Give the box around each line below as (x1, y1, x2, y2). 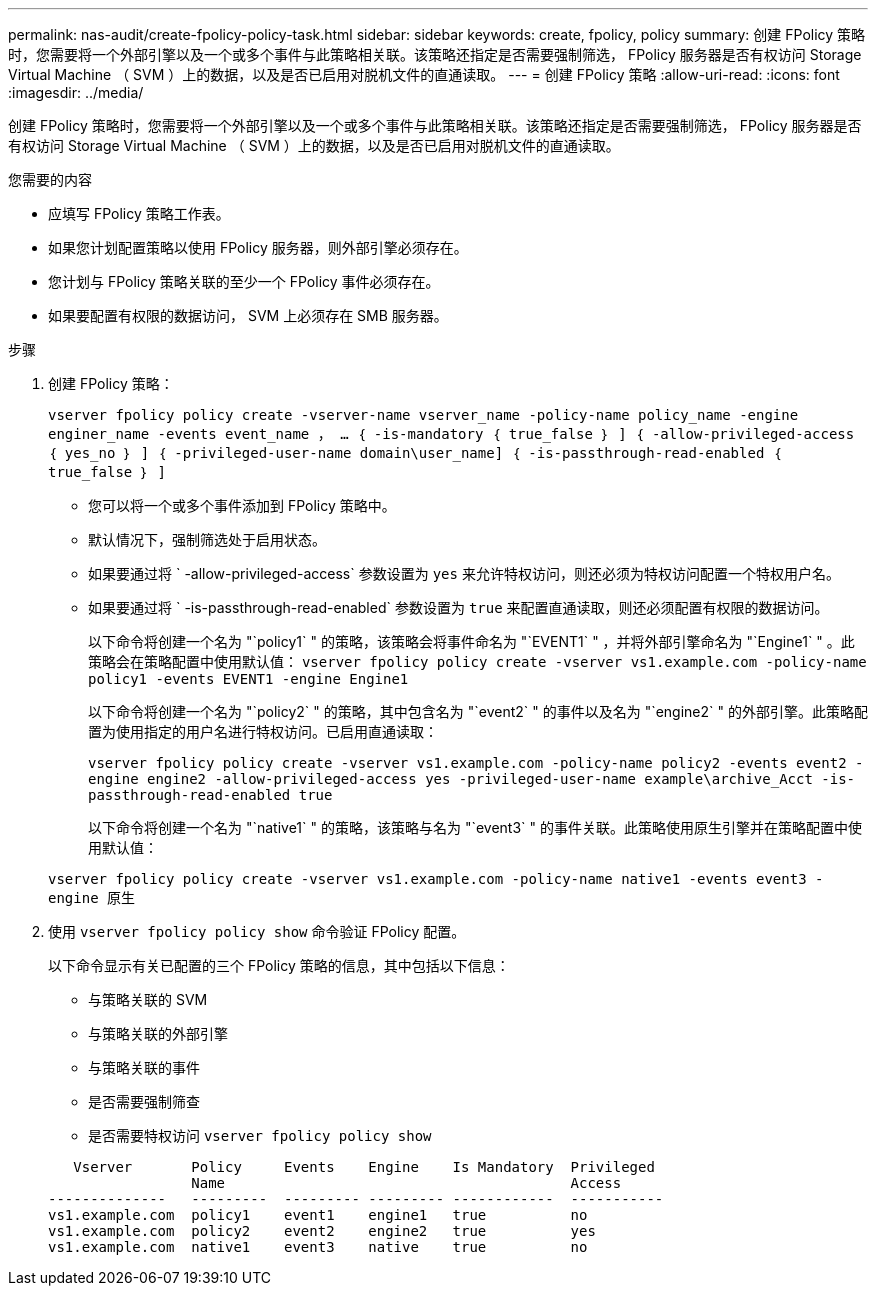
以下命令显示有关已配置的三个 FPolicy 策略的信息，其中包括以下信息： (48, 957, 510, 974)
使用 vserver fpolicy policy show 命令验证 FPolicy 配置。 (48, 923, 466, 940)
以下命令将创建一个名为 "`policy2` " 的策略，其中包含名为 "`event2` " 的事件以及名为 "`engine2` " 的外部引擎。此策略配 (88, 703, 868, 720)
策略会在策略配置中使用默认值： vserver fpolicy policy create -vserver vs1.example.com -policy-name (88, 653, 867, 670)
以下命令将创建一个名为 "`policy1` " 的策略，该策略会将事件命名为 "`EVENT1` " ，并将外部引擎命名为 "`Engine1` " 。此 (88, 633, 855, 650)
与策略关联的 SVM (88, 991, 208, 1008)
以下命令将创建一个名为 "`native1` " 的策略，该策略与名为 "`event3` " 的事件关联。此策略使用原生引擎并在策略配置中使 (88, 819, 863, 836)
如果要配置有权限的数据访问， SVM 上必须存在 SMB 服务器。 (48, 307, 448, 324)
